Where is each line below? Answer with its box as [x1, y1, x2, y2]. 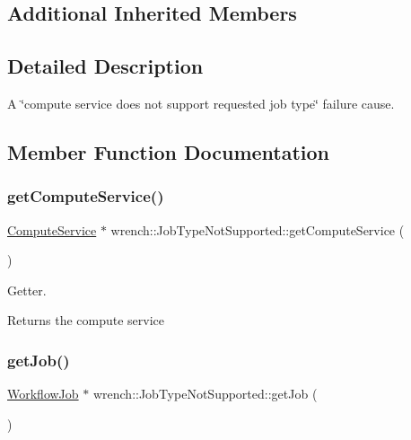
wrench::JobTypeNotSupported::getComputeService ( [110, 220, 405, 239]
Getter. [7, 280, 47, 299]
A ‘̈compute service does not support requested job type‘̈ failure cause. [7, 93, 395, 112]
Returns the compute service [7, 311, 165, 330]
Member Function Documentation [7, 137, 330, 165]
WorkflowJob [7, 384, 79, 403]
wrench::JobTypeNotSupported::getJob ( [92, 384, 318, 403]
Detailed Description [7, 52, 204, 80]
